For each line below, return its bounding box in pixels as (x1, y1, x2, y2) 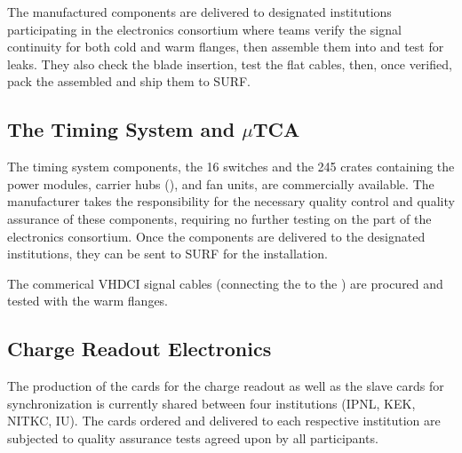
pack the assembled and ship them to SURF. (7, 72, 251, 91)
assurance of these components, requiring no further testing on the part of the (7, 209, 432, 227)
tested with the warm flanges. (7, 291, 169, 310)
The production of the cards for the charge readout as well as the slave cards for (7, 377, 444, 395)
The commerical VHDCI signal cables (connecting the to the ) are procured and (7, 274, 443, 292)
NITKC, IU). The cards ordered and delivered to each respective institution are (7, 411, 441, 430)
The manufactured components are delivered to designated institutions (7, 3, 392, 20)
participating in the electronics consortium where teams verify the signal (7, 20, 402, 38)
